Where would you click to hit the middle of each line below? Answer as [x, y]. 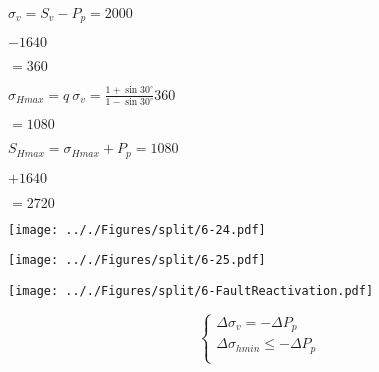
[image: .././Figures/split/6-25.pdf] [137, 260]
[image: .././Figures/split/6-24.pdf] [137, 229]
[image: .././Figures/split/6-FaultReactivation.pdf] [191, 290]
